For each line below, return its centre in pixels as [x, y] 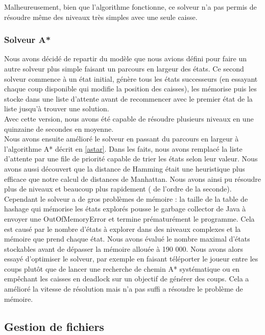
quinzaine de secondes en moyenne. [59, 128]
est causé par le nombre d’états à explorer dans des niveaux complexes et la [123, 229]
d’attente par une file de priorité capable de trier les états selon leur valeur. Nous [131, 159]
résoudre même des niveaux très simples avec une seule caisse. [101, 17]
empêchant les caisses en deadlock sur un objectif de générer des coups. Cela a [127, 279]
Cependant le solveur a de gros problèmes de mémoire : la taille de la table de [126, 198]
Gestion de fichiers [54, 326]
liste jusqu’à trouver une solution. [57, 109]
